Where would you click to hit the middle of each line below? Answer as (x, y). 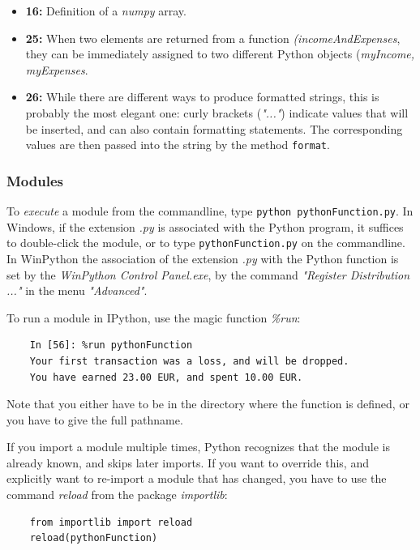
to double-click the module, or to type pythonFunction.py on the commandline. (206, 243)
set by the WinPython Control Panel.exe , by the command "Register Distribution (208, 274)
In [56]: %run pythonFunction (111, 345)
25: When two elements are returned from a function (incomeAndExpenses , (213, 38)
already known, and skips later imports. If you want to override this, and (188, 462)
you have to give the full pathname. (95, 419)
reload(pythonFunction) (94, 538)
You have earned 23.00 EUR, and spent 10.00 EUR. (166, 377)
